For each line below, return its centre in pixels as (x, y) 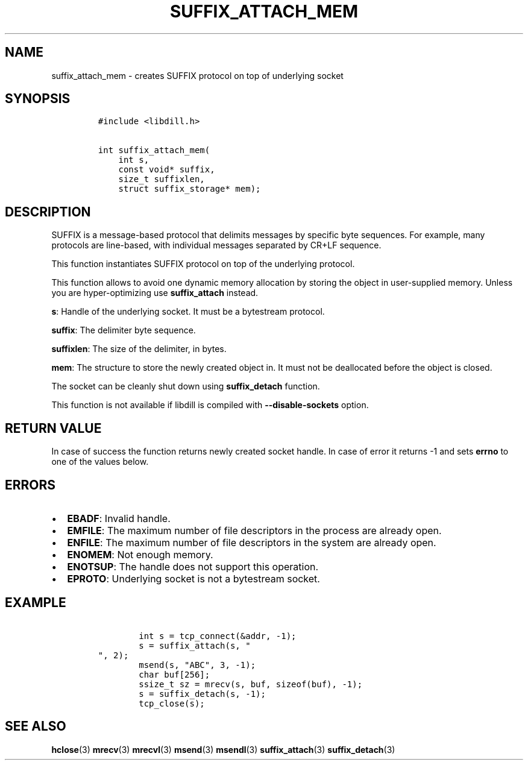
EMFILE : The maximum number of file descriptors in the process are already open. (254, 530)
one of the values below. (100, 462)
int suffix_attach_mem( (154, 150)
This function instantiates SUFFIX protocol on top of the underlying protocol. (203, 264)
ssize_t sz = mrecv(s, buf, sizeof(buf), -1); (251, 684)
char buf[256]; (174, 674)
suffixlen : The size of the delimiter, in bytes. (139, 349)
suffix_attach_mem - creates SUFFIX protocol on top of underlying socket (197, 75)
